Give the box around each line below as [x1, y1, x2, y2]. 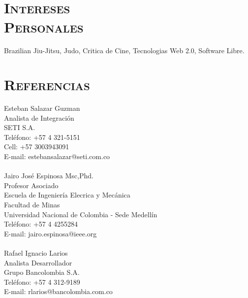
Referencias [4, 74, 90, 95]
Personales [4, 17, 84, 37]
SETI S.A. [4, 122, 35, 132]
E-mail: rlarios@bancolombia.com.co [4, 286, 113, 297]
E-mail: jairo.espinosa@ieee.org [4, 228, 97, 238]
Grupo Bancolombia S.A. [4, 267, 80, 277]
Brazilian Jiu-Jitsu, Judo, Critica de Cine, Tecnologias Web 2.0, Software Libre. [4, 45, 245, 56]
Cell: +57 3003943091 [4, 141, 69, 152]
